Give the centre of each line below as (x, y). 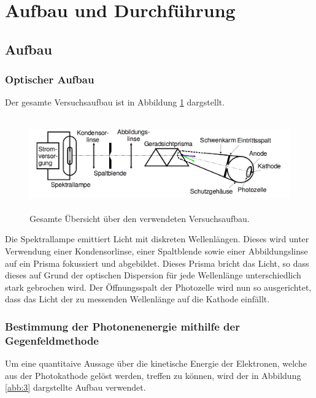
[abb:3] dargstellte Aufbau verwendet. (75, 387)
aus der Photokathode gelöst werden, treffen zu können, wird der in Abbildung (153, 375)
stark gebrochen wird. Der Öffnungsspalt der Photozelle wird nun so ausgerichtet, (158, 287)
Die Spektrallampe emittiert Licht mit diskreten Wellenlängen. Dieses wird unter (157, 239)
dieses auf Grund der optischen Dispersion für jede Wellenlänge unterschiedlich (153, 275)
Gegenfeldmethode (52, 340)
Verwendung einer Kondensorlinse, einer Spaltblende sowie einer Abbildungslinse (156, 251)
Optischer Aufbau (50, 79)
